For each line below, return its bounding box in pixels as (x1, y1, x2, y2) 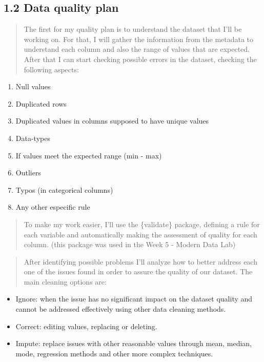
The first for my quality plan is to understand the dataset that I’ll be (24, 24, 242, 34)
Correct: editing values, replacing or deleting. (15, 320, 157, 331)
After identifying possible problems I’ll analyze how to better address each (24, 256, 257, 267)
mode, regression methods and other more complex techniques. (15, 348, 213, 358)
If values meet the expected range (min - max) (15, 150, 162, 160)
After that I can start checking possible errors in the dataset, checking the (24, 53, 257, 64)
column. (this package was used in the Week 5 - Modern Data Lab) (24, 239, 236, 250)
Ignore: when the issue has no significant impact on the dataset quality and (15, 293, 253, 304)
